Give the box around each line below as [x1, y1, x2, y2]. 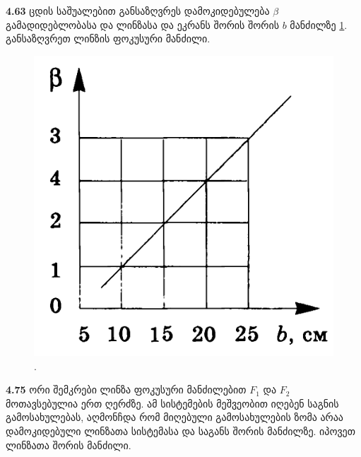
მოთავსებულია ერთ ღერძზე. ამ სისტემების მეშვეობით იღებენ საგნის [6, 396, 339, 410]
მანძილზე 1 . [290, 17, 348, 32]
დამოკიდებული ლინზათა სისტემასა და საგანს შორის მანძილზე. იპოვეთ [6, 424, 355, 439]
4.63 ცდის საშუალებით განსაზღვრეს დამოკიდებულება [6, 4, 270, 18]
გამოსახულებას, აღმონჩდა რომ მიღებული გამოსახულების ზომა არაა [6, 410, 343, 425]
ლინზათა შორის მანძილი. [6, 437, 131, 452]
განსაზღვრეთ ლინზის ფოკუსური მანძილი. [6, 31, 211, 46]
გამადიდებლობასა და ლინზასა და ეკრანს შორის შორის [6, 17, 279, 32]
